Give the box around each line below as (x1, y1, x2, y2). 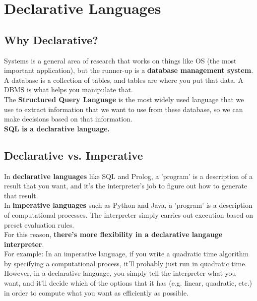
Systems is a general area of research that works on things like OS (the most (4, 55, 237, 65)
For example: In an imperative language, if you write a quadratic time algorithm (4, 248, 249, 259)
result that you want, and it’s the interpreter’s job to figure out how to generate (4, 181, 248, 191)
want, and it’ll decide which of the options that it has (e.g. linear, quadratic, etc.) (4, 278, 252, 288)
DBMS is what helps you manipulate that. (4, 84, 133, 95)
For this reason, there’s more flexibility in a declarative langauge (4, 229, 223, 240)
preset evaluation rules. (4, 219, 74, 230)
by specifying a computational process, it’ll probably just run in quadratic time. (4, 258, 247, 268)
